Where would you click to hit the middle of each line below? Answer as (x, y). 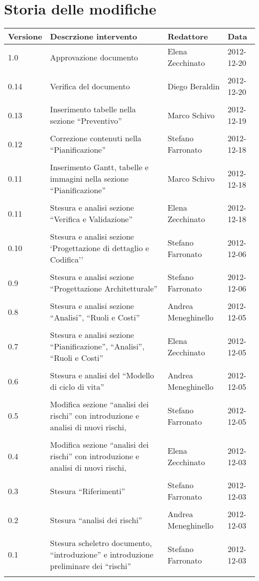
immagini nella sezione (89, 179)
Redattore (188, 36)
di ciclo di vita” (77, 387)
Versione (25, 36)
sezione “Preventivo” (86, 121)
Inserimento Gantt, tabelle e (99, 167)
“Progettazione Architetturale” (104, 289)
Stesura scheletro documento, (101, 543)
